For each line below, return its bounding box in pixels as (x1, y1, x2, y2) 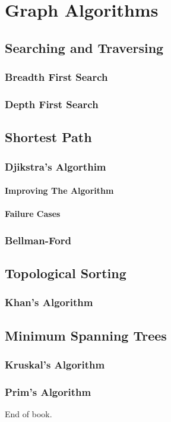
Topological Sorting (5, 264, 126, 282)
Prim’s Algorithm (5, 384, 91, 399)
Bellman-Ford (5, 232, 71, 247)
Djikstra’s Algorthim (5, 159, 106, 174)
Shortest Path (5, 128, 92, 146)
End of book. (5, 408, 52, 420)
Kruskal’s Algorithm (5, 357, 105, 372)
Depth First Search (5, 96, 99, 111)
